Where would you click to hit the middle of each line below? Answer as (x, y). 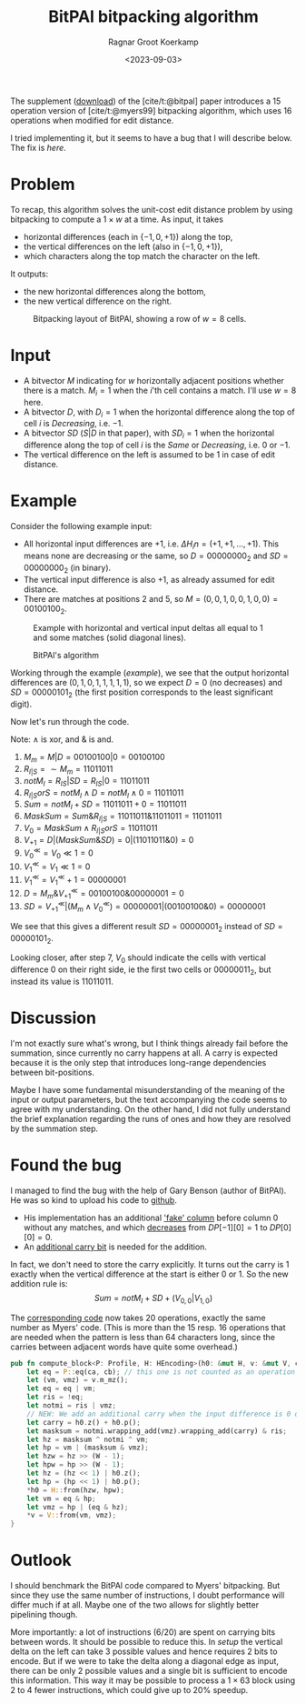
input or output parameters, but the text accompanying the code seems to (149, 1099)
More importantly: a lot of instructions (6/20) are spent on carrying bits (143, 1632)
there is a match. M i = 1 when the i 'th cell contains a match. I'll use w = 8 (160, 391)
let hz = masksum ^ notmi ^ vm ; (88, 1439)
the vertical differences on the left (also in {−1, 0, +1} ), (123, 246)
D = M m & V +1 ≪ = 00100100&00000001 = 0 (104, 893)
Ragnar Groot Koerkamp (153, 42)
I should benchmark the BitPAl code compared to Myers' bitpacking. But (145, 1586)
